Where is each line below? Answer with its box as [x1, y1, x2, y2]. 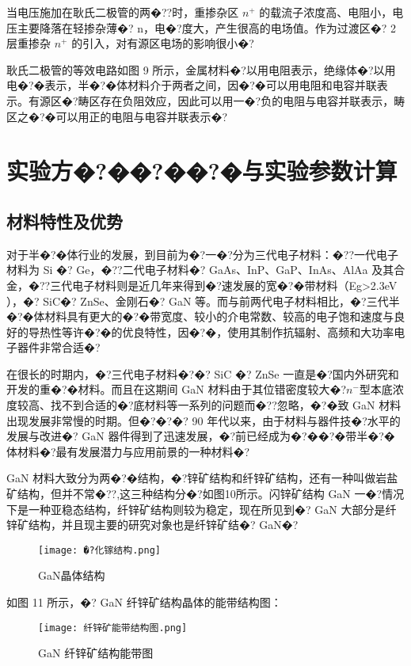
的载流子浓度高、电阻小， [259, 4, 393, 20]
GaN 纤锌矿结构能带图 [38, 645, 154, 661]
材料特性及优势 [6, 208, 123, 233]
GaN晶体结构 [38, 567, 105, 584]
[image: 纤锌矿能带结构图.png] [38, 622, 188, 634]
